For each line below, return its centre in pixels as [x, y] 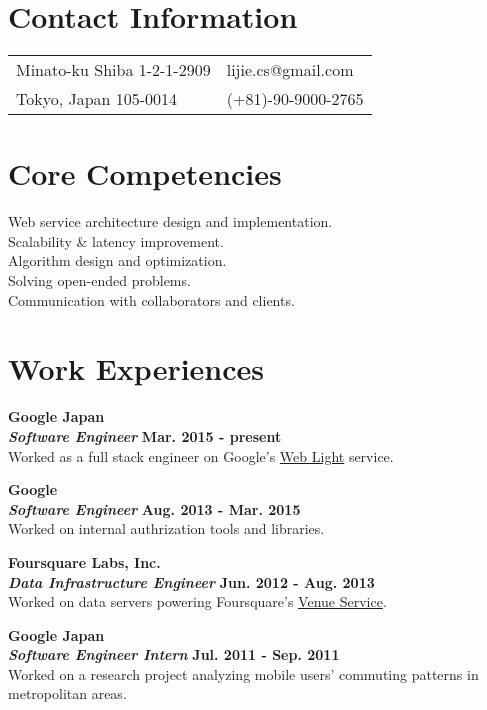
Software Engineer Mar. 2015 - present [145, 435]
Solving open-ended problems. [99, 280]
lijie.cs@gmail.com [290, 70]
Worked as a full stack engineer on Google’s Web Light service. [201, 455]
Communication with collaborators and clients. [151, 299]
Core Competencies [145, 173]
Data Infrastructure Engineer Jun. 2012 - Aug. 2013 [191, 581]
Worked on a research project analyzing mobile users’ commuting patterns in [243, 673]
